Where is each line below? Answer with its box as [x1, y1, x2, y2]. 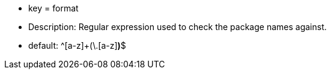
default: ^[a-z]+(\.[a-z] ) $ [28, 40, 126, 51]
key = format [28, 3, 79, 13]
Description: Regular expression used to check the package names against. [28, 22, 327, 32]
